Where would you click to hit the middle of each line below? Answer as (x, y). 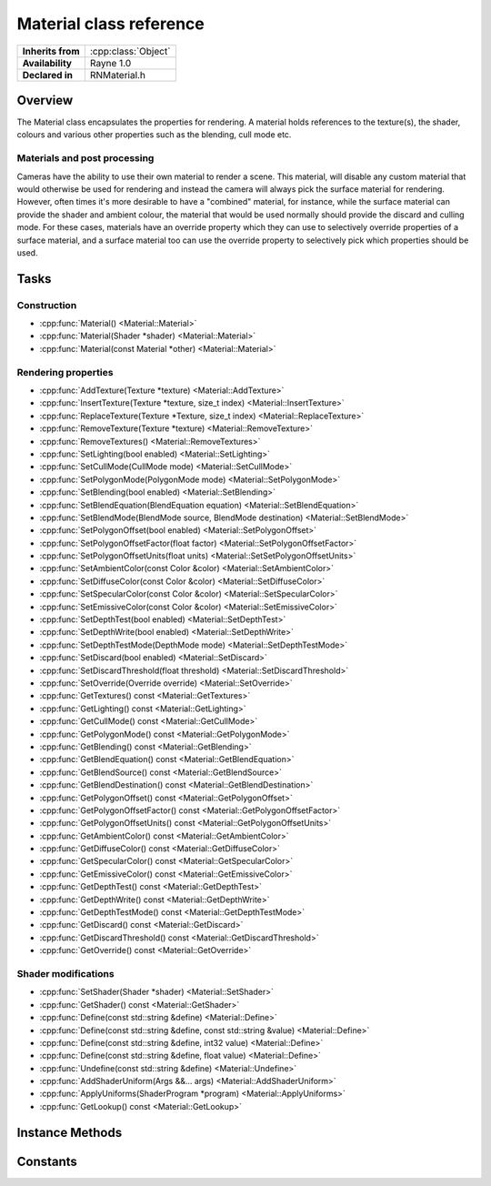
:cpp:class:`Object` (130, 51)
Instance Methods (70, 1132)
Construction (47, 305)
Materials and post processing (85, 158)
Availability (47, 63)
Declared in (47, 75)
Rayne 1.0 (110, 63)
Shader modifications (65, 973)
